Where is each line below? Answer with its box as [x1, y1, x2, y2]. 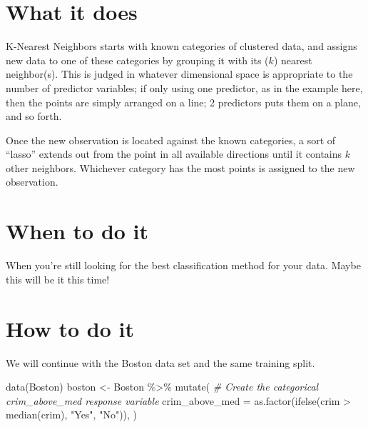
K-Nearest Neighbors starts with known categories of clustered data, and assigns [6, 39, 357, 54]
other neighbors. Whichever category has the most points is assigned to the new [6, 160, 355, 175]
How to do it [6, 313, 134, 343]
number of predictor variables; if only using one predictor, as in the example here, [6, 80, 363, 95]
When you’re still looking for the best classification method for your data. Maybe [6, 258, 361, 273]
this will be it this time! [6, 271, 110, 286]
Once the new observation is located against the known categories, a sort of [6, 132, 336, 147]
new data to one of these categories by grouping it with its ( [6, 52, 269, 67]
